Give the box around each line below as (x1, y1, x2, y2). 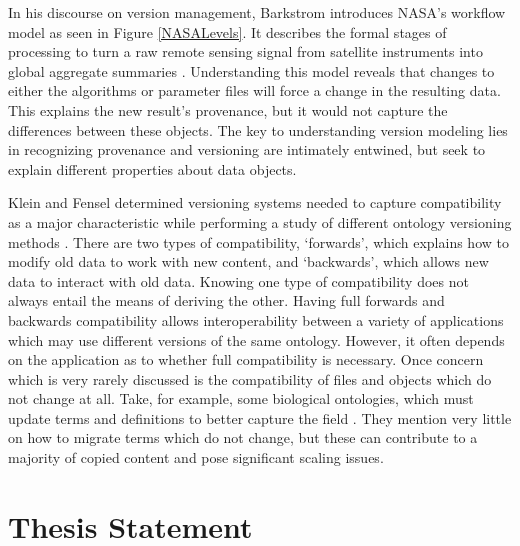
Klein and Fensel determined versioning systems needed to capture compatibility (8, 192, 502, 213)
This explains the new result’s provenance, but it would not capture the (8, 99, 448, 120)
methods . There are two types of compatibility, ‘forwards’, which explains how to (8, 231, 509, 252)
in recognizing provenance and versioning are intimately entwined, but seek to (8, 139, 486, 160)
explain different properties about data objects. (8, 158, 297, 179)
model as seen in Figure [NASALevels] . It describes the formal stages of (8, 21, 447, 42)
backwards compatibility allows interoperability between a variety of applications (8, 309, 504, 330)
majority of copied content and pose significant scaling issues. (8, 447, 384, 468)
